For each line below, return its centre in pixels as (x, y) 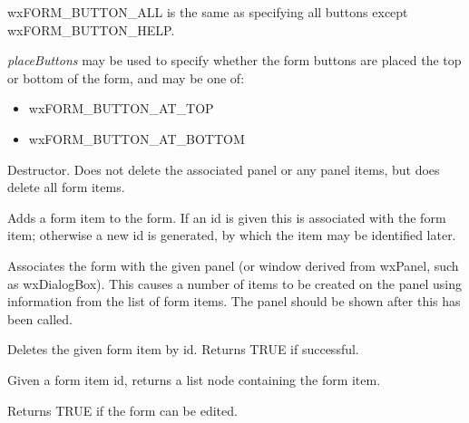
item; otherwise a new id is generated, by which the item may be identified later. (232, 235)
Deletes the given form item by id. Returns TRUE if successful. (183, 349)
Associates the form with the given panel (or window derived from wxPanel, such (233, 265)
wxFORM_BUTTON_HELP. (91, 29)
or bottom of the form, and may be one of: (126, 77)
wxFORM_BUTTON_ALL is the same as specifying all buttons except (208, 12)
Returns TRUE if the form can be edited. (122, 410)
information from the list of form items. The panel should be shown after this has (234, 301)
